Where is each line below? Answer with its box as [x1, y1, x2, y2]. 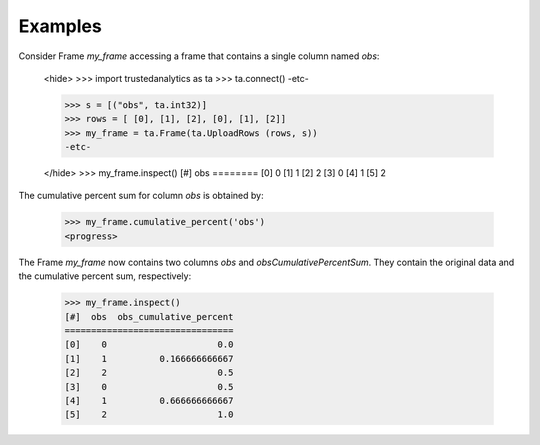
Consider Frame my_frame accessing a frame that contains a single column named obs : [18, 50, 380, 62]
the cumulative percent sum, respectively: [18, 270, 192, 282]
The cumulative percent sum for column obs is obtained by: [18, 190, 264, 202]
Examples [18, 15, 102, 37]
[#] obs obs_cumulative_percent [64, 311, 234, 322]
